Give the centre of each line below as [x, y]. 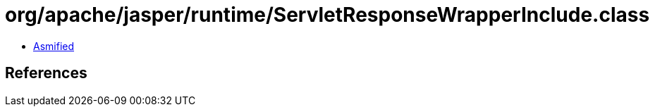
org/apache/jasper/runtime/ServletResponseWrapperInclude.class [327, 15]
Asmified [54, 46]
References [46, 73]
